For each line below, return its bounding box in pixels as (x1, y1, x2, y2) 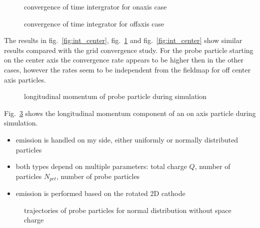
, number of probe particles (56, 170, 140, 181)
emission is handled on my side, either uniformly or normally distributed (15, 134, 238, 144)
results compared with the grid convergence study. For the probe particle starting (4, 44, 253, 55)
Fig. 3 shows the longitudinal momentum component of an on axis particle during (4, 107, 256, 118)
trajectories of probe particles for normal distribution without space (24, 204, 231, 215)
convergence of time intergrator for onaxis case (24, 1, 167, 11)
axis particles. (4, 74, 46, 84)
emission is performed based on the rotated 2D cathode (15, 188, 185, 198)
